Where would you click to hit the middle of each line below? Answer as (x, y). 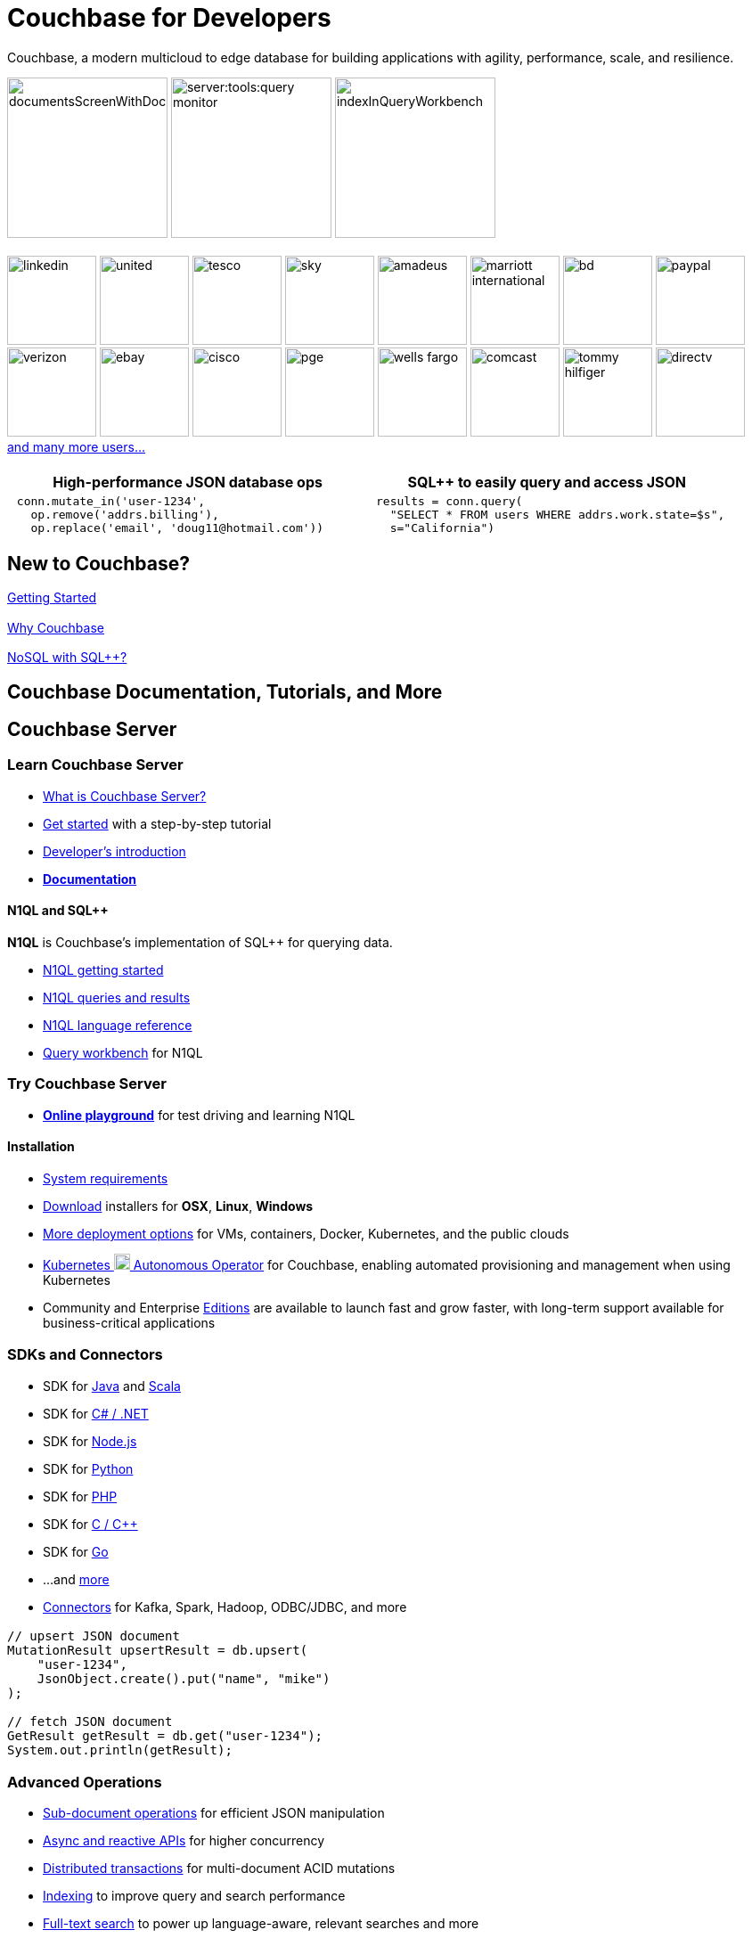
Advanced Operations (85, 1782)
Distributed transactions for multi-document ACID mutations (219, 1868)
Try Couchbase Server (87, 1084)
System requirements (106, 1179)
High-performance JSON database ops (188, 482)
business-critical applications (129, 1323)
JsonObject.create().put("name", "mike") (184, 1679)
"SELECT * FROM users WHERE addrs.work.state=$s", (557, 514)
